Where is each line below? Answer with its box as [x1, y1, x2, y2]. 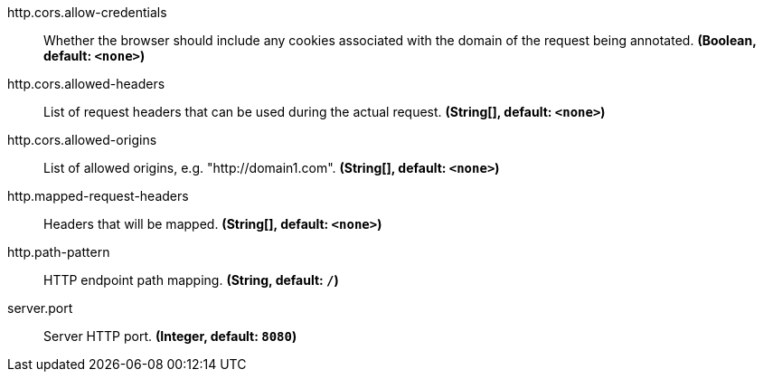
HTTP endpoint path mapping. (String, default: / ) [43, 272, 339, 288]
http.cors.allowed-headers [7, 76, 165, 91]
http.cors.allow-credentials [7, 5, 167, 20]
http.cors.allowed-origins [7, 132, 157, 147]
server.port [7, 300, 73, 316]
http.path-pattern [7, 244, 110, 260]
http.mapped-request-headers [7, 188, 189, 204]
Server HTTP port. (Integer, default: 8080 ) [43, 328, 297, 344]
